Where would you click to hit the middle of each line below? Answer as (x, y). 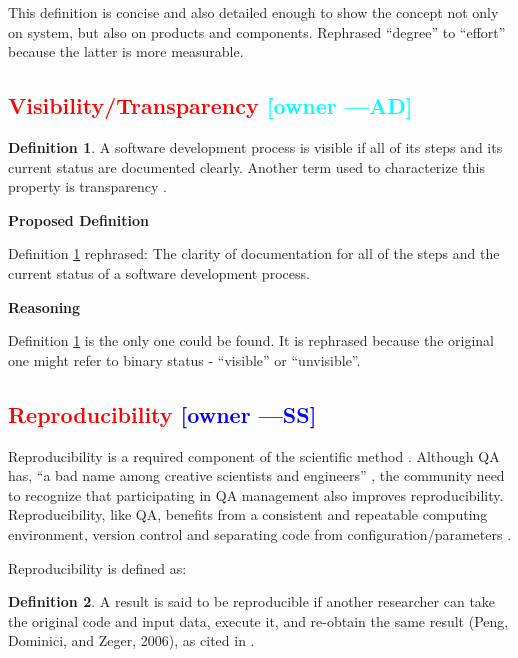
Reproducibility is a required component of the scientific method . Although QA (254, 455)
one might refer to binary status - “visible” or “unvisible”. (184, 359)
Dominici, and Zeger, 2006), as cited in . (131, 640)
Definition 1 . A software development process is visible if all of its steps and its (255, 146)
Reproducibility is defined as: (97, 567)
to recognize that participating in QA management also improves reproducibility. (256, 494)
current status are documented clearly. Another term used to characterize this (246, 166)
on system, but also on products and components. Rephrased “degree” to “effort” (257, 31)
